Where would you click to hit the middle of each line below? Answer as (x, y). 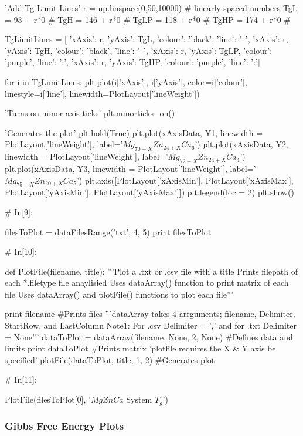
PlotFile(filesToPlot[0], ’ (48, 399)
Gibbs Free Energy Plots (64, 426)
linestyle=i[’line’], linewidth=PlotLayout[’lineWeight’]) (102, 93)
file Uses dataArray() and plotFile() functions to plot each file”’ (119, 294)
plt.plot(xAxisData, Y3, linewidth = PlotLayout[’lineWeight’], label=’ (130, 168)
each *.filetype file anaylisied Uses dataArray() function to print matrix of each (147, 283)
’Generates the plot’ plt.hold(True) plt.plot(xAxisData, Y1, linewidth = (134, 132)
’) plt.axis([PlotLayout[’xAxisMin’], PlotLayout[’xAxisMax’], (185, 180)
